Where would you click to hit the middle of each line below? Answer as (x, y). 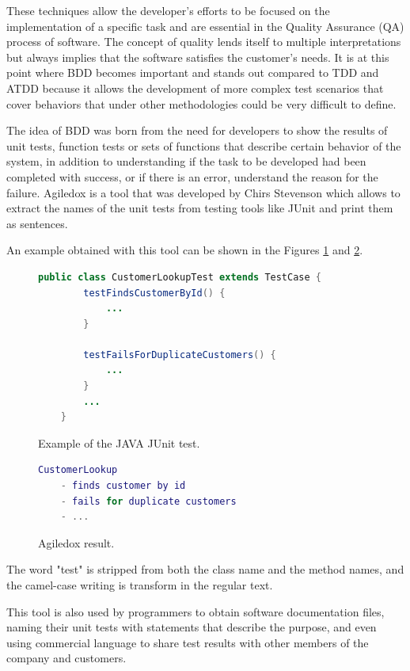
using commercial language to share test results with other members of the (188, 642)
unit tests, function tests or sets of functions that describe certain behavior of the (204, 145)
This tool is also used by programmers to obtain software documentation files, (196, 611)
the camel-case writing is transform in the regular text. (140, 585)
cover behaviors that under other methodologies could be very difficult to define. (201, 103)
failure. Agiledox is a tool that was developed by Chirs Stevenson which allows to (203, 192)
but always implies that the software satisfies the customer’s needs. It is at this (198, 57)
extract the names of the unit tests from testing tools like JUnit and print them (200, 208)
